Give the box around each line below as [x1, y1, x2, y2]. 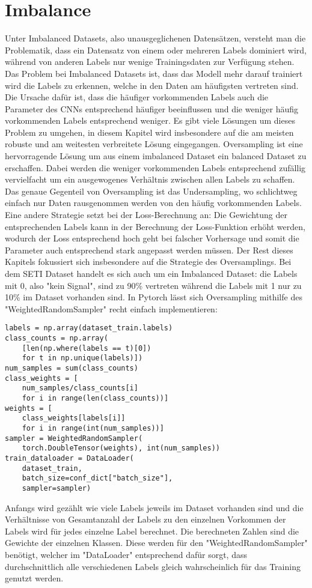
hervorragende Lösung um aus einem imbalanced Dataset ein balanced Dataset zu [5, 150, 307, 162]
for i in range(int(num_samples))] [22, 423, 164, 432]
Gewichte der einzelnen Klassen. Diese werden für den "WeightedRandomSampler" [5, 536, 308, 549]
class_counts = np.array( [5, 334, 108, 343]
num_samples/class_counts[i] [22, 384, 138, 393]
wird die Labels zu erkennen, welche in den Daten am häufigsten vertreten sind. [5, 79, 299, 91]
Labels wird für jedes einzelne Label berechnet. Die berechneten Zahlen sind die [5, 524, 299, 537]
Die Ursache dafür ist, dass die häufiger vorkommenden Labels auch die [5, 91, 269, 103]
